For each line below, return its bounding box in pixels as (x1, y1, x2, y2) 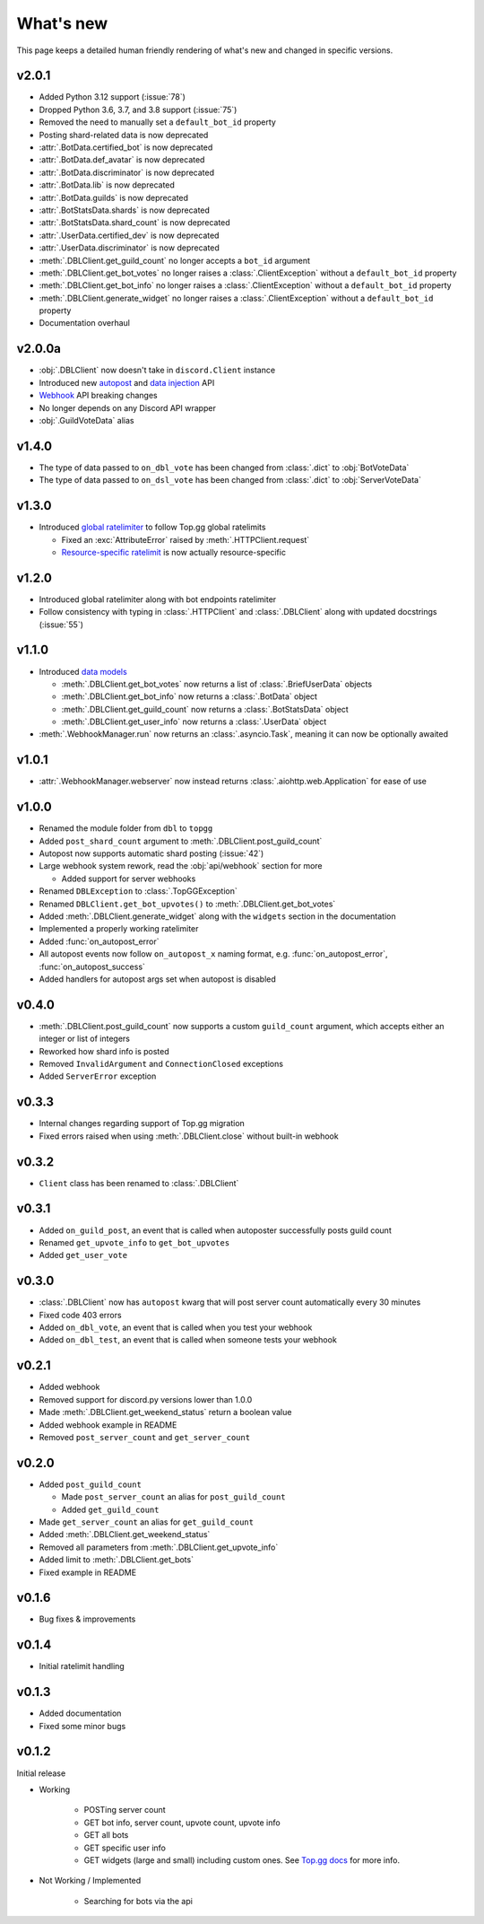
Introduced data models (39, 666, 127, 677)
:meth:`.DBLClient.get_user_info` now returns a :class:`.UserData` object (61, 716, 327, 727)
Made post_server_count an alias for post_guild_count (61, 1491, 286, 1502)
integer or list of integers (39, 1033, 130, 1045)
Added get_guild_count (61, 1504, 160, 1515)
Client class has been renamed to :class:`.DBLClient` (39, 1177, 239, 1188)
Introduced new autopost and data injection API (39, 377, 215, 388)
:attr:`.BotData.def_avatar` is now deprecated (39, 154, 205, 165)
